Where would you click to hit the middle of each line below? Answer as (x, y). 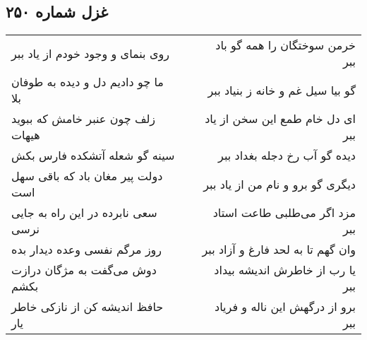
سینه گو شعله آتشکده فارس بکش (93, 156)
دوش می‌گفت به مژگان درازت (84, 270)
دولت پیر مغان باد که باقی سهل (87, 176)
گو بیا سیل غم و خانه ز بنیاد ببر (282, 90)
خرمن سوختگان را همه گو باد (285, 45)
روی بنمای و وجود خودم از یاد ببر (90, 53)
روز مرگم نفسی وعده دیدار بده (87, 250)
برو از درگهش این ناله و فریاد (285, 307)
